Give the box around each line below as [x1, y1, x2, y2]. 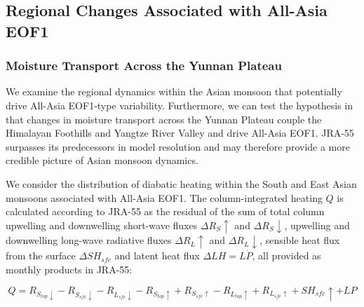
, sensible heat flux [259, 233, 340, 247]
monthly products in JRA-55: [6, 261, 133, 276]
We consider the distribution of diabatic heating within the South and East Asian [6, 176, 357, 191]
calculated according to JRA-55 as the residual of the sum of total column [6, 204, 325, 219]
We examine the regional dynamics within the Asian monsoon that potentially [6, 84, 342, 99]
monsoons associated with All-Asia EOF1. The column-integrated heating [6, 190, 323, 205]
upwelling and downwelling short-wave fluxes [6, 217, 198, 232]
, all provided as [252, 248, 321, 263]
